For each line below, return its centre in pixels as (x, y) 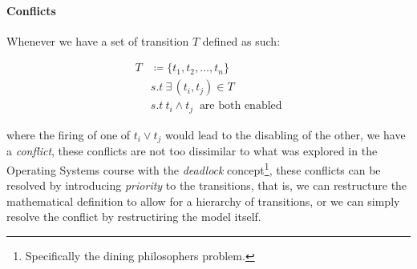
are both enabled (241, 106)
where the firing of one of (69, 134)
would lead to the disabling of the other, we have (285, 134)
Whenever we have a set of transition (98, 40)
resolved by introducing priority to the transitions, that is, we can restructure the (207, 185)
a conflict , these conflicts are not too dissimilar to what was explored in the (192, 151)
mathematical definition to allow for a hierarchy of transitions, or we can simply (203, 201)
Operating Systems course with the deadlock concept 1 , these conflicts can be (194, 168)
